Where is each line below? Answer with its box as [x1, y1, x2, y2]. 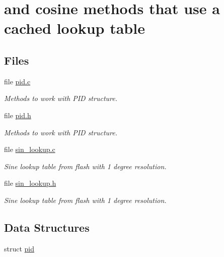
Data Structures [4, 219, 90, 235]
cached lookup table [4, 18, 145, 38]
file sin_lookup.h [4, 178, 56, 188]
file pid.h [4, 110, 31, 120]
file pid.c [4, 76, 31, 86]
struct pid [4, 243, 35, 253]
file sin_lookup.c [4, 144, 55, 155]
